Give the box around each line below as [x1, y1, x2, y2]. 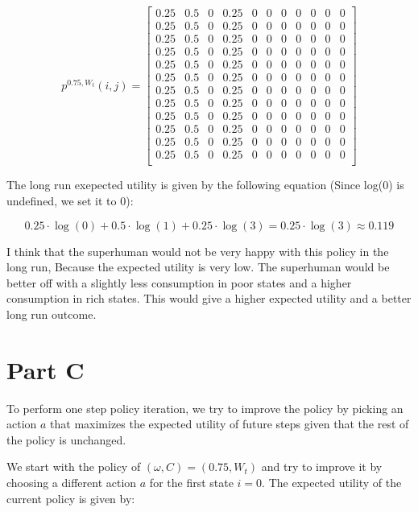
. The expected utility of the [262, 474, 402, 491]
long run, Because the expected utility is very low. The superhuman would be [6, 258, 390, 275]
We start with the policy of [6, 458, 141, 475]
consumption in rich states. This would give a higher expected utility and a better [6, 290, 412, 307]
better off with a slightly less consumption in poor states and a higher [6, 274, 352, 291]
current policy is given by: [6, 489, 135, 506]
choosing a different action [6, 474, 137, 491]
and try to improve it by [261, 458, 383, 475]
